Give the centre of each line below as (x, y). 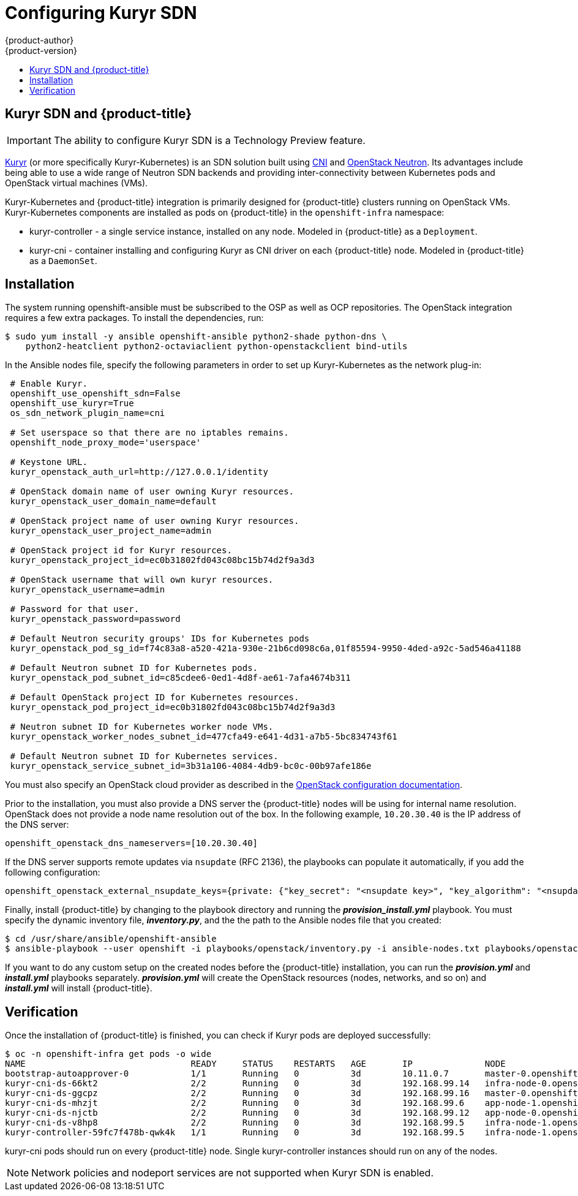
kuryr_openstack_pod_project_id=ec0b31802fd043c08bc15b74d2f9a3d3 (173, 707)
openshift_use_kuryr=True (72, 403)
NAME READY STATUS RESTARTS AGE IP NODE (255, 1064)
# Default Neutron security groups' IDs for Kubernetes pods (160, 639)
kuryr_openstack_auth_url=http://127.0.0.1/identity (139, 472)
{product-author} (39, 40)
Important (29, 140)
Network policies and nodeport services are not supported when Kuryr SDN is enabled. (233, 1173)
